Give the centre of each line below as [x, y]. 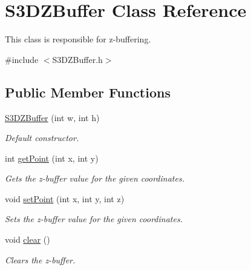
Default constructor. [42, 138]
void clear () [28, 239]
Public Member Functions [88, 92]
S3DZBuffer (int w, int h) [52, 117]
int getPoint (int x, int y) [52, 158]
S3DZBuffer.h [77, 59]
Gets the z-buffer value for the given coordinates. [95, 178]
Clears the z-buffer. [40, 259]
